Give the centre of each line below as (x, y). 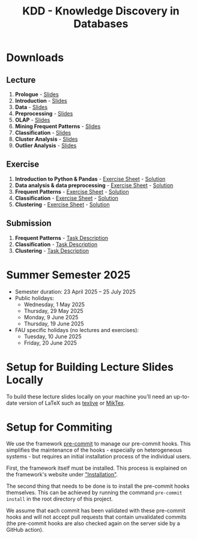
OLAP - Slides (32, 120)
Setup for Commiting (59, 427)
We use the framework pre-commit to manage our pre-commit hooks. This (98, 444)
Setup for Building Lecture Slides (90, 367)
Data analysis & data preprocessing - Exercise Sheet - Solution (94, 185)
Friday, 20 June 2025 (50, 343)
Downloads (35, 58)
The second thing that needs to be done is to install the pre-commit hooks (98, 486)
